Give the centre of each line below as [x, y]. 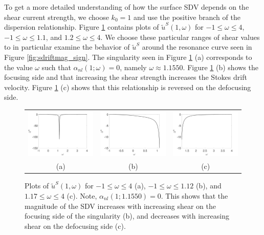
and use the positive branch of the [187, 17]
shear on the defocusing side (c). [75, 226]
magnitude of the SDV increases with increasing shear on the [120, 206]
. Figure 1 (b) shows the [221, 67]
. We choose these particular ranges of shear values [180, 37]
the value [18, 67]
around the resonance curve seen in [197, 47]
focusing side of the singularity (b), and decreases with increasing [127, 216]
